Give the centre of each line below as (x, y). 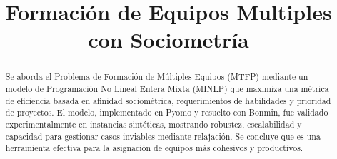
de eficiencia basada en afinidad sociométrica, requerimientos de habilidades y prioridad (168, 100)
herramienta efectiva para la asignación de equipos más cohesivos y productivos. (154, 148)
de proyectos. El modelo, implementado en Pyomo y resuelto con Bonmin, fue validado (167, 112)
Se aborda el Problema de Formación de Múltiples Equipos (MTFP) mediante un (157, 77)
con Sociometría (168, 40)
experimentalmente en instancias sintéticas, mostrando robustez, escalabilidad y (154, 124)
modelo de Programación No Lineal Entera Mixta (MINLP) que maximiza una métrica (167, 89)
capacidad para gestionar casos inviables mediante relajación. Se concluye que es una (163, 136)
